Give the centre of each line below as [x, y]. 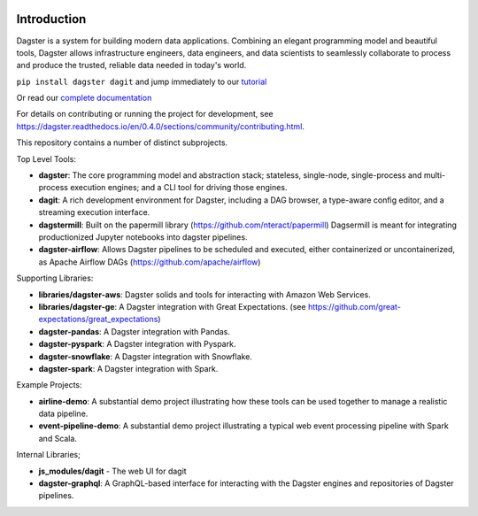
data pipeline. [63, 414]
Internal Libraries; [49, 455]
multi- [435, 175]
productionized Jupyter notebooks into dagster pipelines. [143, 237]
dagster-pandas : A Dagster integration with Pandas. [134, 331]
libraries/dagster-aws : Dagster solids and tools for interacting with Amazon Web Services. [204, 294]
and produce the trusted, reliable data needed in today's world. [131, 65]
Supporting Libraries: [55, 278]
